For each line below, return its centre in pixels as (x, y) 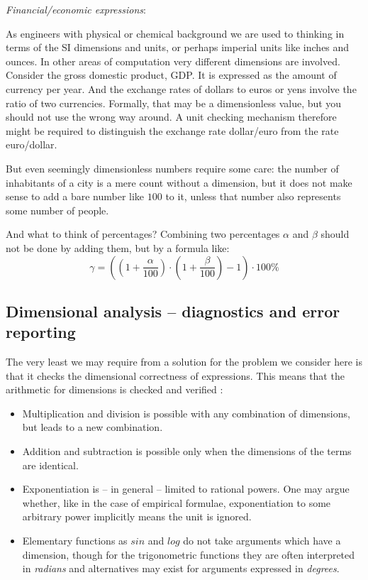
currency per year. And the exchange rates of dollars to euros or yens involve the (181, 88)
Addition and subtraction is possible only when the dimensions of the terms (187, 451)
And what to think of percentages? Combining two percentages (143, 234)
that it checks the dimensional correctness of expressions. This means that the (175, 375)
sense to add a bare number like (75, 196)
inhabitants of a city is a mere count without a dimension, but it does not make (179, 182)
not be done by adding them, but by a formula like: (118, 247)
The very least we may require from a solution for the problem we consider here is (184, 362)
